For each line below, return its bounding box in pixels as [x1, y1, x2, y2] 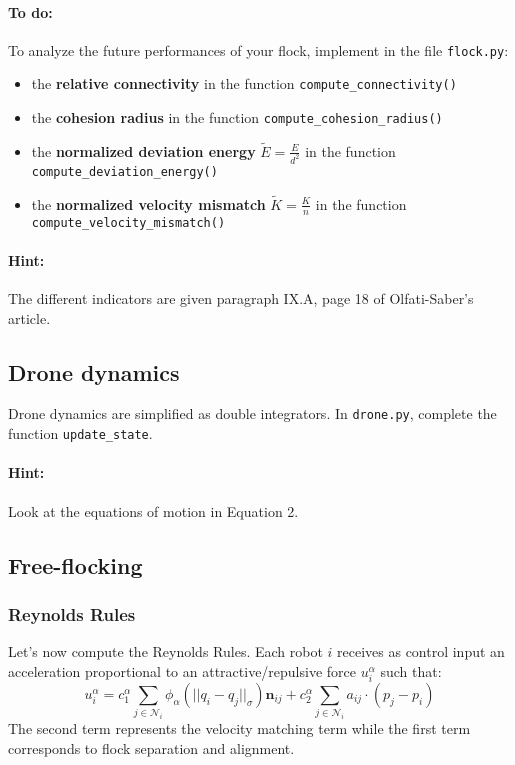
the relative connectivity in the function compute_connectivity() [31, 73, 457, 94]
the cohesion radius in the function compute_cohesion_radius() [31, 107, 443, 128]
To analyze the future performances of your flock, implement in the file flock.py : [8, 39, 509, 60]
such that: [380, 660, 442, 681]
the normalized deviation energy [31, 140, 256, 161]
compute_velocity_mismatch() [31, 215, 226, 230]
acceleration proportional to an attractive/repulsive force [8, 660, 356, 681]
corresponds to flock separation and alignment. [8, 737, 295, 758]
